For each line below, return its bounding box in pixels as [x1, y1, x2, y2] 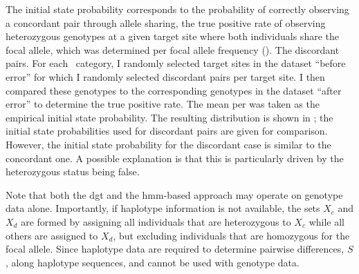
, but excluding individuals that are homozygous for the [113, 228, 350, 242]
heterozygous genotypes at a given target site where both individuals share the [6, 29, 339, 43]
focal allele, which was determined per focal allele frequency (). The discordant [6, 42, 340, 57]
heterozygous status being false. [6, 164, 140, 179]
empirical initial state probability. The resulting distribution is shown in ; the [6, 110, 333, 124]
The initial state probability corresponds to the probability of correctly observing [6, 2, 349, 16]
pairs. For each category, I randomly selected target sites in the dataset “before [6, 56, 346, 70]
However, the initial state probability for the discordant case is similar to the [6, 137, 331, 151]
